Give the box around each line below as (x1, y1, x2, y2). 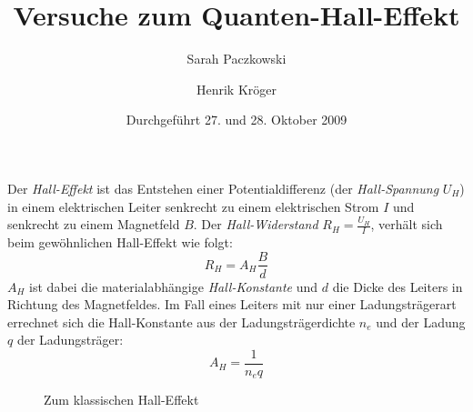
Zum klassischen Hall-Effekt (44, 390, 199, 409)
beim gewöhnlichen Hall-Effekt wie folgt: (7, 232, 233, 251)
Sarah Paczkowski (186, 49, 287, 68)
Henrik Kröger (196, 79, 277, 98)
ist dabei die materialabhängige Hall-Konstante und (29, 276, 318, 296)
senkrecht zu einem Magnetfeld (7, 215, 180, 234)
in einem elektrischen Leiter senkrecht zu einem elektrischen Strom (7, 196, 379, 216)
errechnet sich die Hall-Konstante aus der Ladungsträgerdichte (7, 312, 356, 331)
